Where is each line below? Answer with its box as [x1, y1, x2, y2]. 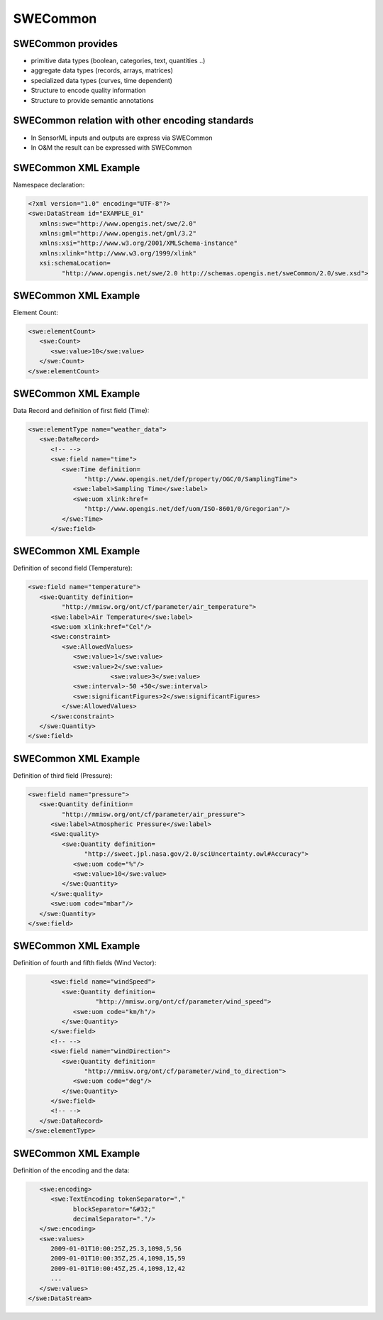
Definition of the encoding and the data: [13, 1166, 130, 1175]
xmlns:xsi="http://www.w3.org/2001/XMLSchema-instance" [39, 239, 238, 248]
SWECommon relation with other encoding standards [13, 114, 255, 127]
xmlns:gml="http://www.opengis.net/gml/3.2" [39, 229, 196, 237]
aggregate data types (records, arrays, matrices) [30, 66, 174, 75]
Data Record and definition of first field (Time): [13, 407, 150, 415]
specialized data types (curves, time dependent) [30, 76, 173, 84]
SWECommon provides [13, 38, 118, 50]
